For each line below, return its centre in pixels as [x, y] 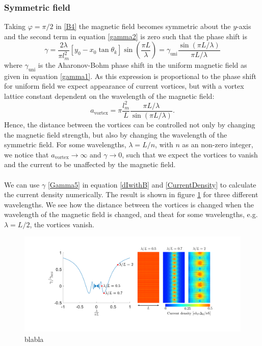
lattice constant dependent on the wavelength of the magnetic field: [109, 96]
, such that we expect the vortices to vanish [190, 154]
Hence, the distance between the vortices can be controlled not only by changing [130, 124]
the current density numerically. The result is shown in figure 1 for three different [131, 194]
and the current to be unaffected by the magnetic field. [90, 164]
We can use [22, 184]
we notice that [27, 154]
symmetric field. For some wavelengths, [65, 144]
